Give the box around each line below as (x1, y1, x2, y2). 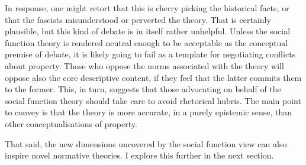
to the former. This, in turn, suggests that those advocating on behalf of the (5, 83, 281, 95)
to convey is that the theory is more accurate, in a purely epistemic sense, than (5, 106, 292, 118)
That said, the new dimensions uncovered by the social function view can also (5, 137, 287, 150)
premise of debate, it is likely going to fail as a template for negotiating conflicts (5, 48, 296, 60)
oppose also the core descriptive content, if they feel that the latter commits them (5, 71, 302, 83)
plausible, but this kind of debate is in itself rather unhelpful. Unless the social (5, 25, 291, 37)
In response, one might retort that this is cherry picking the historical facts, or (5, 2, 289, 14)
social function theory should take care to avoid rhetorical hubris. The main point (5, 94, 301, 106)
